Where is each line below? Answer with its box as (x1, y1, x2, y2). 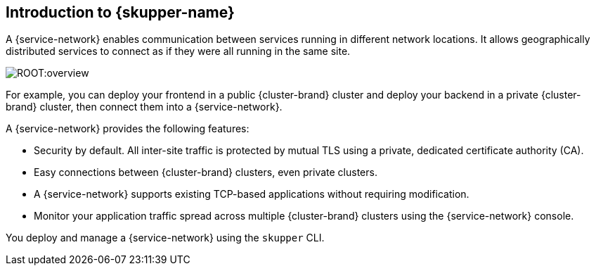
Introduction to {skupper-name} (6, 4, 235, 21)
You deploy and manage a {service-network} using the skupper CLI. (6, 232, 325, 244)
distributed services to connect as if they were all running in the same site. (6, 45, 351, 58)
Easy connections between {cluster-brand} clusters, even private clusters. (34, 166, 377, 179)
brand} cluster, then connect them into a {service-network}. (6, 101, 283, 113)
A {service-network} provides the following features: (6, 122, 250, 135)
